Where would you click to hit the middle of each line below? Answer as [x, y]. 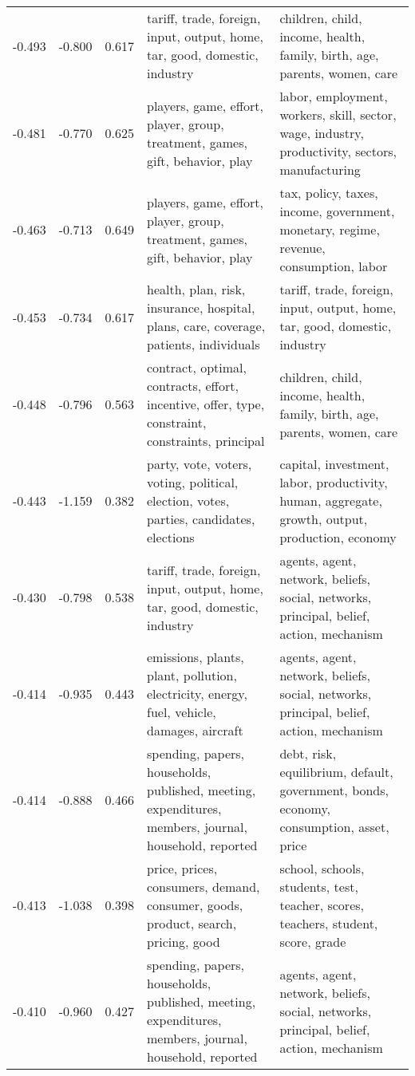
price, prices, [182, 868]
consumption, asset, [334, 827]
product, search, [192, 923]
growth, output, [324, 519]
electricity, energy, [197, 694]
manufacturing [320, 169]
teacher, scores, [322, 905]
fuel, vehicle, [182, 712]
